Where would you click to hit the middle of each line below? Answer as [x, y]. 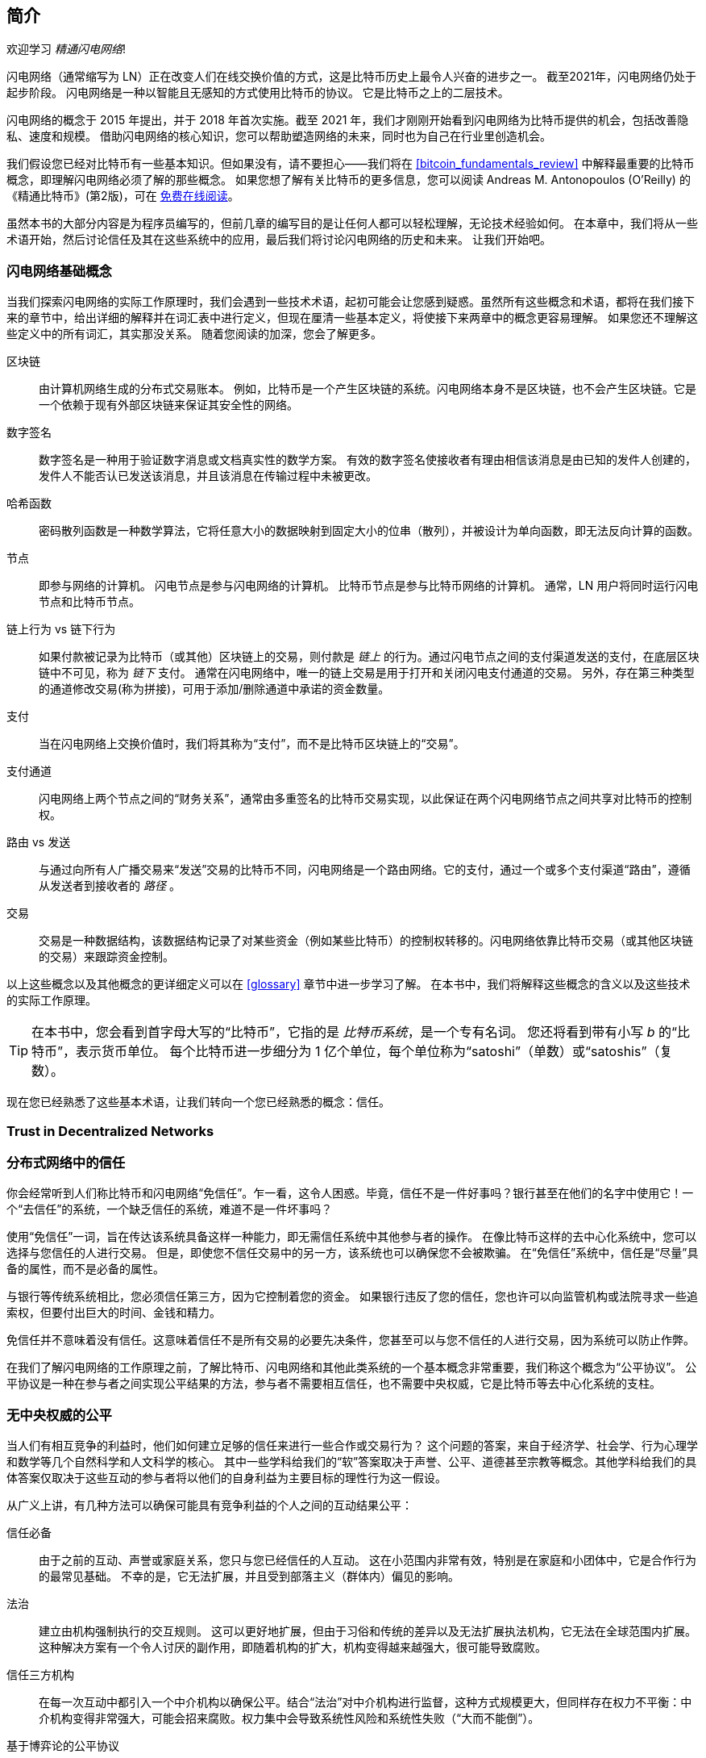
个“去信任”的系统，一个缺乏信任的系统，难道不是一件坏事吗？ [170, 1209]
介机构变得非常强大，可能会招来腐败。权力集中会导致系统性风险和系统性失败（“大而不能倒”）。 [289, 1718]
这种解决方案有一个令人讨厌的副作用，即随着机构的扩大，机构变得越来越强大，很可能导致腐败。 [293, 1647]
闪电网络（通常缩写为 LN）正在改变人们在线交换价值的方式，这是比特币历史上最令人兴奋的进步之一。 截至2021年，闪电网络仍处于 [351, 77]
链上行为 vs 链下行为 [61, 629]
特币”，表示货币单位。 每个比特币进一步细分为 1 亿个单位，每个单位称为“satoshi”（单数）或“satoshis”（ [346, 1052]
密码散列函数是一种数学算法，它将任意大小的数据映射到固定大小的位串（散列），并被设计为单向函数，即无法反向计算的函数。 [369, 531]
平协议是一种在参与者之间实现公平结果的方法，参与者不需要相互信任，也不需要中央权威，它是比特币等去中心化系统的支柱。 [334, 1384]
